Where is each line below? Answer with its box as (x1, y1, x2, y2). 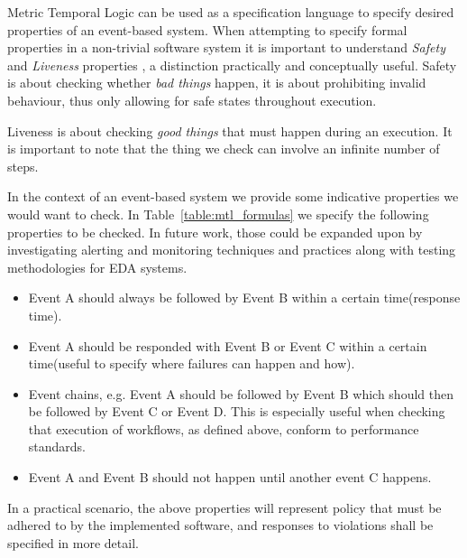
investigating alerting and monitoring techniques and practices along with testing (7, 240, 456, 259)
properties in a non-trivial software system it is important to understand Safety (7, 38, 445, 57)
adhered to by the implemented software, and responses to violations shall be (7, 516, 434, 535)
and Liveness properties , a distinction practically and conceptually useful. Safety (7, 55, 457, 74)
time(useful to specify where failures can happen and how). (28, 354, 355, 373)
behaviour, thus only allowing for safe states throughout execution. (7, 90, 377, 109)
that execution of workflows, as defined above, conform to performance (28, 419, 419, 438)
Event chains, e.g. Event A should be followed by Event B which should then (28, 384, 453, 403)
